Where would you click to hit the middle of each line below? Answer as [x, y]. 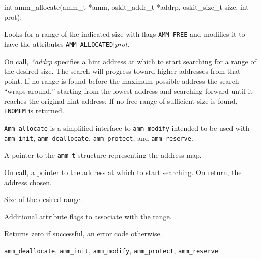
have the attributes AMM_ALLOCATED [59, 44]
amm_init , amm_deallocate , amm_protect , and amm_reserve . [99, 138]
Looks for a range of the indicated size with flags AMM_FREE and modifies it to [125, 34]
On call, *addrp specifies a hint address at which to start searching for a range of [130, 61]
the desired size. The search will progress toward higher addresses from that [122, 71]
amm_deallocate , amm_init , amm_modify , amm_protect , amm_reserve [111, 251]
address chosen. [28, 182]
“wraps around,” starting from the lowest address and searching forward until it [128, 91]
